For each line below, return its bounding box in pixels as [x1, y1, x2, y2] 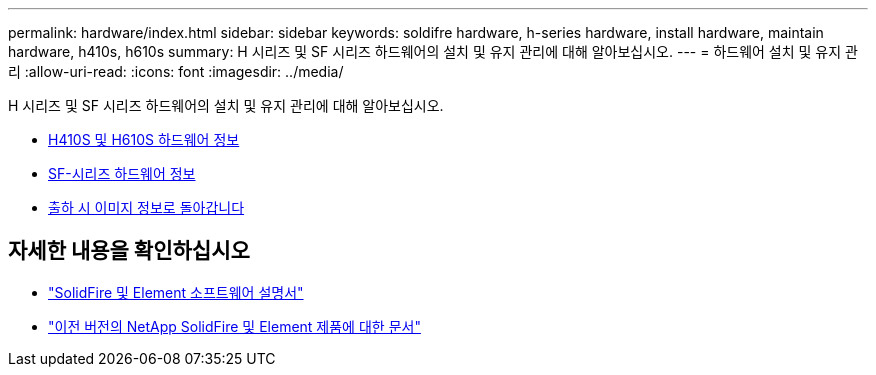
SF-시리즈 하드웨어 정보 [48, 165, 196, 182]
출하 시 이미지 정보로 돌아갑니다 [48, 199, 245, 216]
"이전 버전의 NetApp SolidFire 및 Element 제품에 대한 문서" [48, 317, 421, 335]
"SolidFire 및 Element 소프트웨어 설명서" [48, 283, 304, 301]
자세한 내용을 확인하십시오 [8, 238, 250, 264]
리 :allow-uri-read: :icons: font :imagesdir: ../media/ [8, 63, 344, 80]
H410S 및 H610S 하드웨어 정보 [48, 131, 240, 148]
